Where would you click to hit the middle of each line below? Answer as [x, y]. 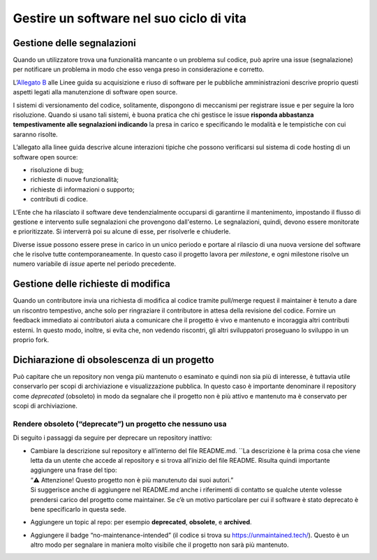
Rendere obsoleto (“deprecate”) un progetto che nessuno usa [120, 424]
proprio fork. [31, 340]
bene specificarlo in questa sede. [79, 509]
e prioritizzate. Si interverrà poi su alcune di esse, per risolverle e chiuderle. [122, 231]
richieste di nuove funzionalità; [74, 180]
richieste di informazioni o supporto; [83, 189]
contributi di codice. [59, 199]
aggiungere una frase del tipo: [74, 470]
